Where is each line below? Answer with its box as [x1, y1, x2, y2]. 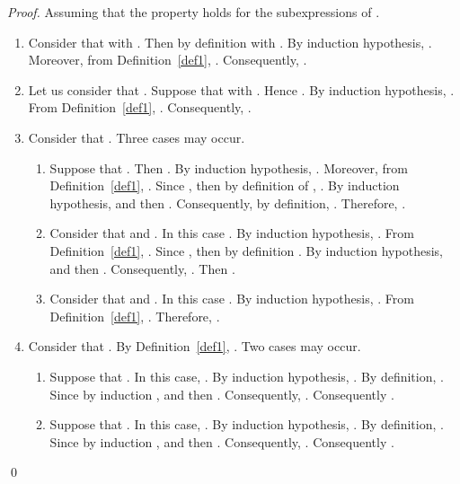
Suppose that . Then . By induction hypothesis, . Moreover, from [49, 158, 409, 177]
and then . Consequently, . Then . [49, 259, 235, 277]
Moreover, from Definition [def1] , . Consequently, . [28, 50, 307, 69]
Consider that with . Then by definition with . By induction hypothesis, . [28, 32, 432, 51]
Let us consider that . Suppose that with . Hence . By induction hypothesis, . [28, 80, 455, 99]
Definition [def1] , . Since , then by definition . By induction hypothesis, [49, 241, 443, 260]
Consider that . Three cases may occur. [28, 128, 245, 146]
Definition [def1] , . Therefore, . [49, 306, 220, 325]
